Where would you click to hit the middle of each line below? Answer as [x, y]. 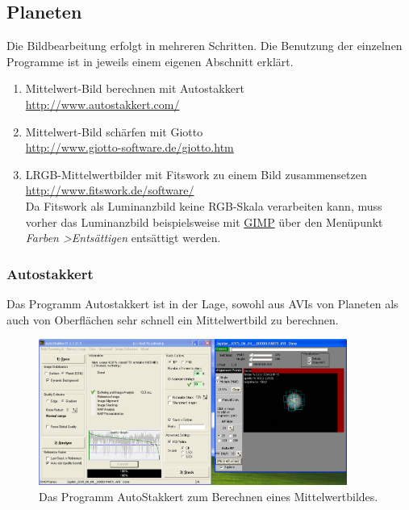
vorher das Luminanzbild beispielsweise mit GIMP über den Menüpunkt [204, 222]
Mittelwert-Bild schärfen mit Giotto [114, 131]
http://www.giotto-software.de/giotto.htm [129, 147]
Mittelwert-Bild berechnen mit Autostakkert [135, 88]
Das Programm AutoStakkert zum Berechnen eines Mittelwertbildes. [209, 497]
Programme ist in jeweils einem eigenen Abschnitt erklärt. [150, 61]
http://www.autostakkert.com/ [102, 104]
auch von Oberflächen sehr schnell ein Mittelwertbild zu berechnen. [173, 319]
